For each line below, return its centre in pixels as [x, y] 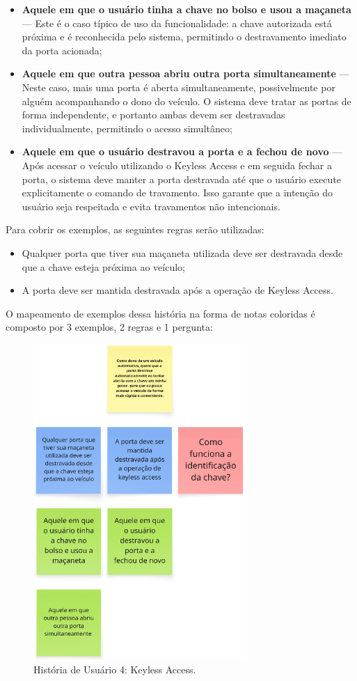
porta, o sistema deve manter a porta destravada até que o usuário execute [181, 179]
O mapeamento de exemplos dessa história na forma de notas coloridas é [160, 313]
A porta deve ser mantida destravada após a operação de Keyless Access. [177, 290]
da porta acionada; [62, 50]
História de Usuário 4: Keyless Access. [115, 669]
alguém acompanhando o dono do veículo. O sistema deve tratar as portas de [187, 101]
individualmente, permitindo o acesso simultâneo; [127, 128]
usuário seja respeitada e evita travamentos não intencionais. [151, 206]
